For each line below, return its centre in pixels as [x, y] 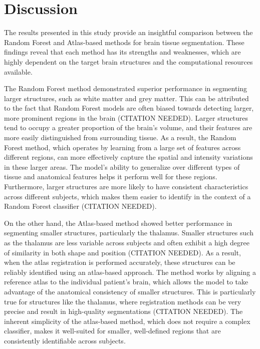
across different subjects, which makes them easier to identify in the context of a [127, 196]
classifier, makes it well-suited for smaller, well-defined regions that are [112, 331]
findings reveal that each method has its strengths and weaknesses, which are [122, 52]
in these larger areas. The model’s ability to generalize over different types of [122, 166]
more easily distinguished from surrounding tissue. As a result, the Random [120, 137]
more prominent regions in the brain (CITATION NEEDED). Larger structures [126, 117]
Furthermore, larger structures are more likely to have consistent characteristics [126, 187]
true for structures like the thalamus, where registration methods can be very [123, 301]
